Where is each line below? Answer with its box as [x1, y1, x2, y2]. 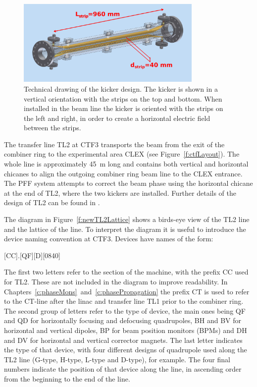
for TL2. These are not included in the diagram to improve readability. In [4, 276, 228, 287]
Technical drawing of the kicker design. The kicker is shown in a [24, 83, 218, 94]
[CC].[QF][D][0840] [4, 250, 60, 260]
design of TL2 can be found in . [4, 197, 100, 208]
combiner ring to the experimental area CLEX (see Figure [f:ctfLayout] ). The [4, 149, 240, 159]
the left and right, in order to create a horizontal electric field [24, 112, 210, 123]
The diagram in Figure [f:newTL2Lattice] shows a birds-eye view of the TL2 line [4, 214, 250, 224]
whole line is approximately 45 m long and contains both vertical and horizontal [4, 159, 249, 169]
